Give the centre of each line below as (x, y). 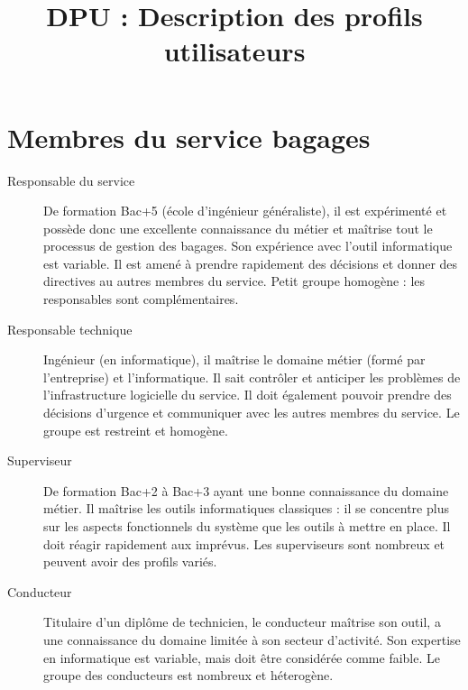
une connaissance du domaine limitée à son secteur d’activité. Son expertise (252, 639)
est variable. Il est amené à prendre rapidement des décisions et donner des (251, 263)
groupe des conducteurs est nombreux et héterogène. (188, 675)
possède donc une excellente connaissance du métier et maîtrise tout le (238, 228)
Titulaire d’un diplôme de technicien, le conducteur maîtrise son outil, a (242, 622)
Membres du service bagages (189, 137)
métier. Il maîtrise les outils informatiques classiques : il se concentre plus (246, 508)
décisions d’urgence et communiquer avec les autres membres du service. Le (252, 413)
